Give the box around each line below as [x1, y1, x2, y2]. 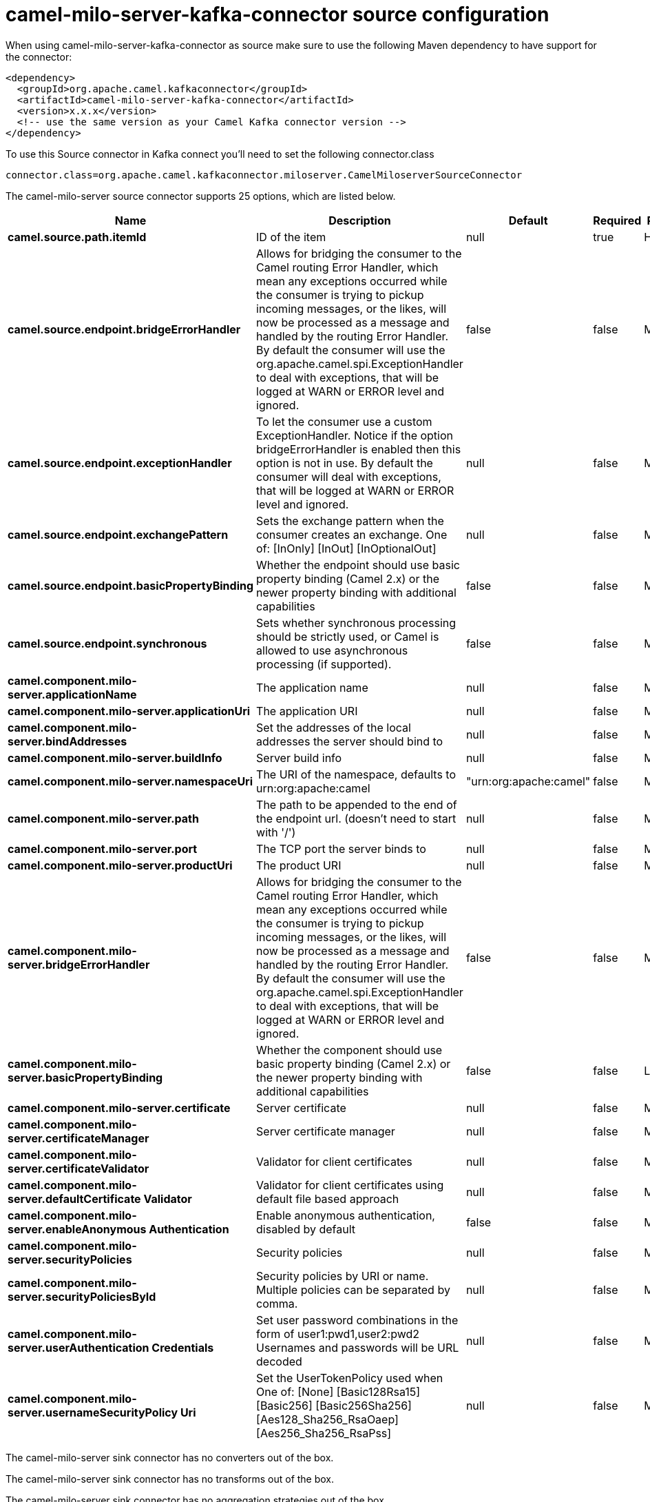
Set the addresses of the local [256, 720, 411, 734]
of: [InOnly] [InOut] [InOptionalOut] [256, 541, 437, 555]
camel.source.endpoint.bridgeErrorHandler [8, 322, 241, 336]
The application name [256, 680, 368, 695]
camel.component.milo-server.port [8, 841, 198, 856]
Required [593, 213, 642, 227]
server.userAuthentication [8, 1340, 149, 1355]
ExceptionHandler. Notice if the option [256, 428, 454, 442]
